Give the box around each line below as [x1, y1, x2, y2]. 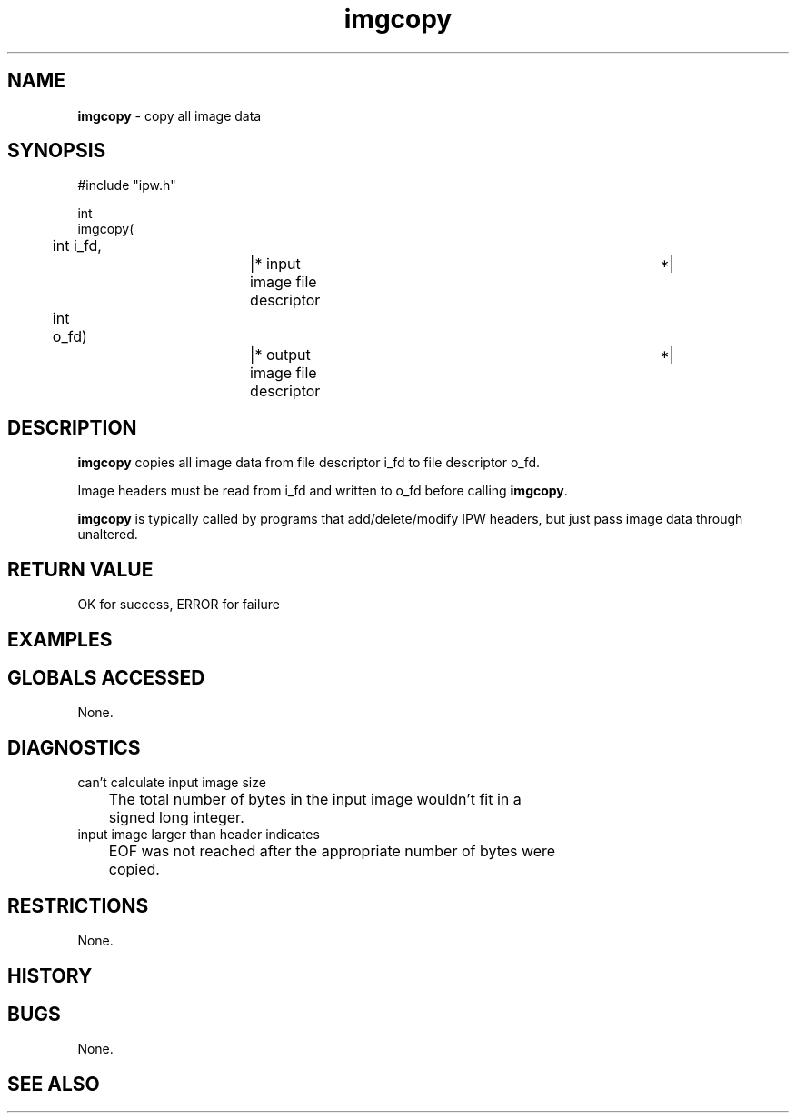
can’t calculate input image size [77, 775, 266, 791]
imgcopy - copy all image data [77, 107, 262, 124]
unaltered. [77, 526, 138, 543]
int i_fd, [52, 236, 102, 255]
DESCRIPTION [7, 415, 137, 439]
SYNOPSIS [7, 139, 106, 163]
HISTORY [7, 964, 93, 987]
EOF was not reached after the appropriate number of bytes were [108, 842, 556, 861]
